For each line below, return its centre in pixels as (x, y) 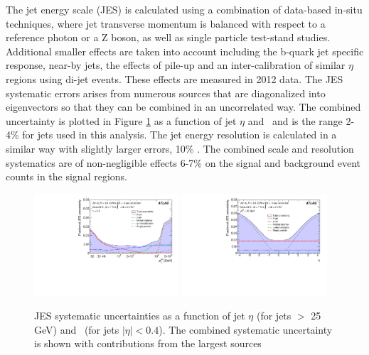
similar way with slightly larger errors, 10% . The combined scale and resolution (180, 148)
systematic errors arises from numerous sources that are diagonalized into (166, 93)
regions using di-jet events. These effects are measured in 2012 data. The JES (175, 78)
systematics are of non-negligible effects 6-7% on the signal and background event (183, 162)
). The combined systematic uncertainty (246, 329)
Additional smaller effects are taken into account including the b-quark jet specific (185, 51)
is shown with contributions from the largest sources (148, 343)
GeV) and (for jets (77, 329)
